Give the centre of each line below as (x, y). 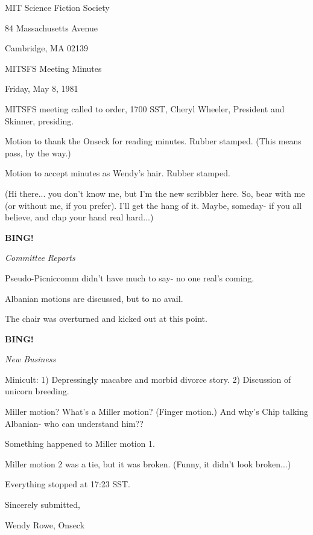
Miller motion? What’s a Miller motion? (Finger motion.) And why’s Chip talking (156, 412)
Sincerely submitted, (43, 505)
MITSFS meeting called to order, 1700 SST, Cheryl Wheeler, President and (145, 108)
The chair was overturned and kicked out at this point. (106, 319)
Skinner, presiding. (40, 120)
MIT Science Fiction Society (57, 7)
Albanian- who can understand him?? (74, 423)
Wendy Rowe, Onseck (45, 524)
